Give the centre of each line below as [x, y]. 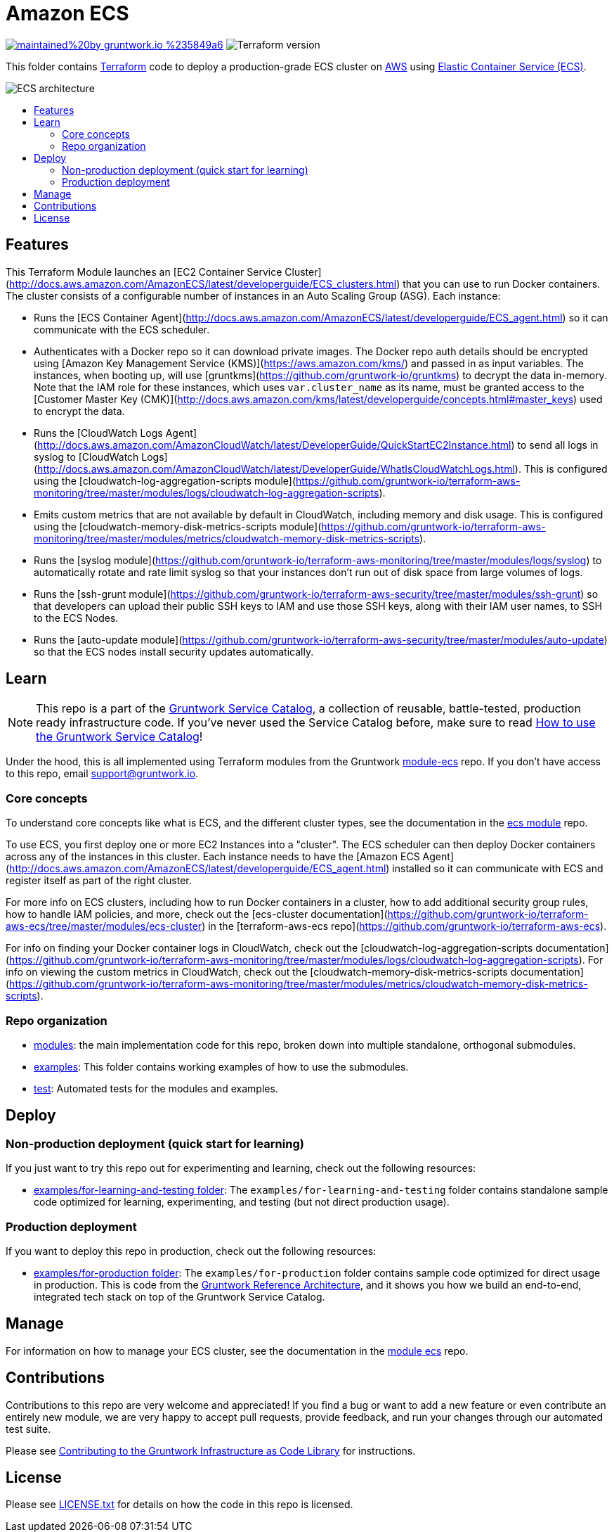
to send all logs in [558, 445]
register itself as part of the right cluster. [99, 881]
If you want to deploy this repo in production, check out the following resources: [191, 1251]
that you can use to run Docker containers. [502, 283]
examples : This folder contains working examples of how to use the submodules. [221, 1066]
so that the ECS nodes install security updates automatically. [174, 651]
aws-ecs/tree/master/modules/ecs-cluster [104, 926]
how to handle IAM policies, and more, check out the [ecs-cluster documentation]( [197, 914]
